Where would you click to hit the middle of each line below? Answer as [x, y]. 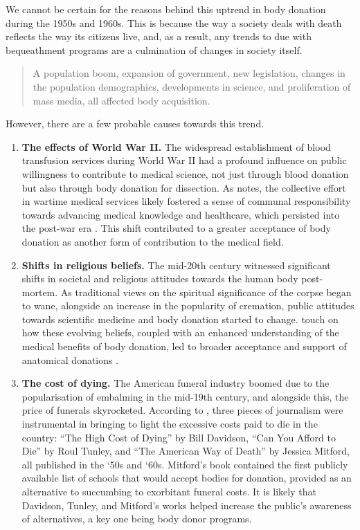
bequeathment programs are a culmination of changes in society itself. [154, 49]
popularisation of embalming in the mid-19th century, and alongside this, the [185, 396]
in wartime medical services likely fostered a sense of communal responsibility [186, 201]
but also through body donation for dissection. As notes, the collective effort [184, 187]
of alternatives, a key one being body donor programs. [137, 519]
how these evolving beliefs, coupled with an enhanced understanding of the [180, 332]
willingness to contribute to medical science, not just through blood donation [185, 173]
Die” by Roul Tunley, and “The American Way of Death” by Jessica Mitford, [186, 451]
